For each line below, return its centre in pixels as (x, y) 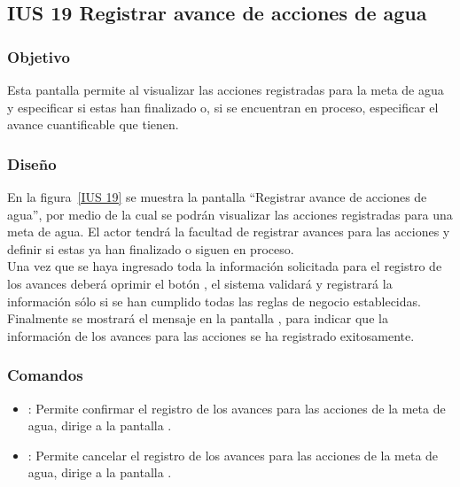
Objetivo (39, 56)
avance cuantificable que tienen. (93, 124)
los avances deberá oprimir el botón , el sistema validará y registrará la (200, 283)
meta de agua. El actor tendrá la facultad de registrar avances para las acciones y (229, 232)
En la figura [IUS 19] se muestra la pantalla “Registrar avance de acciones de (217, 197)
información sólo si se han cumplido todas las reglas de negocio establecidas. (214, 301)
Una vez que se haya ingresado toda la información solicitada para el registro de (225, 266)
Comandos (45, 375)
